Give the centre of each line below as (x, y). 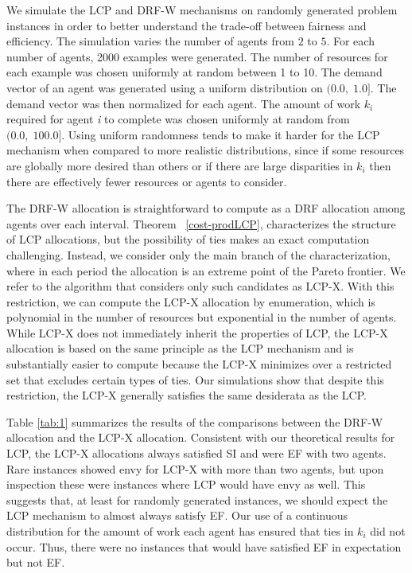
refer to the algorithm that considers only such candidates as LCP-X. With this (200, 286)
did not (388, 531)
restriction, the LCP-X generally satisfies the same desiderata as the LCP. (187, 395)
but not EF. (36, 562)
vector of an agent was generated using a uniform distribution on (165, 87)
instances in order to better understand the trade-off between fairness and (187, 25)
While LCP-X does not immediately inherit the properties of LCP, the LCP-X (197, 332)
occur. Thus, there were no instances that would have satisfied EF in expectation (204, 546)
